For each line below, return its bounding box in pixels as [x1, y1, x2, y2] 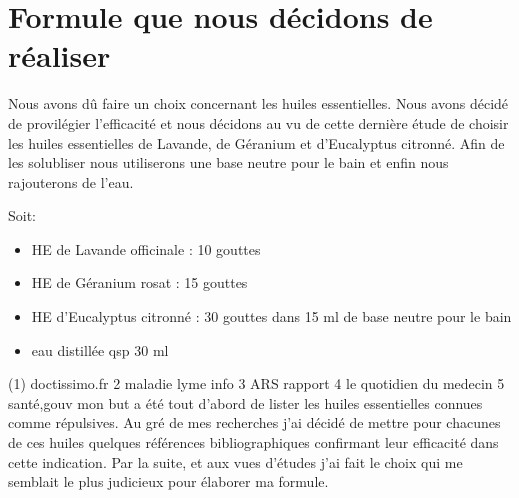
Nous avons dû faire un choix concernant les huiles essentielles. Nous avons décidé [8, 93, 509, 114]
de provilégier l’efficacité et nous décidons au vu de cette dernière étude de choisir [8, 112, 509, 133]
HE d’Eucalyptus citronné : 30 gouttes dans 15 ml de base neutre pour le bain [31, 306, 512, 327]
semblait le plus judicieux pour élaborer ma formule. [8, 471, 329, 492]
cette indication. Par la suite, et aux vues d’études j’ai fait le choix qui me [8, 451, 463, 472]
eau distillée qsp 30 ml [31, 339, 169, 360]
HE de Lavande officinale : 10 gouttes [31, 238, 261, 259]
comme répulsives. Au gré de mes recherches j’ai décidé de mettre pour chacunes [8, 412, 501, 433]
